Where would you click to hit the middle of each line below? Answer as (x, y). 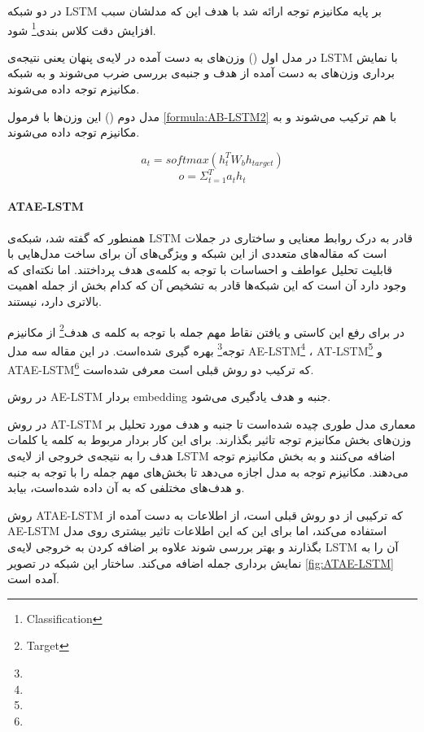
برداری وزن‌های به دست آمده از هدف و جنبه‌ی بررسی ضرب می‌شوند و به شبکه (201, 73)
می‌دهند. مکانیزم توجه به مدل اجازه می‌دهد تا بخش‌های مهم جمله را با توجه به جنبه (208, 471)
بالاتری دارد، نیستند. (55, 301)
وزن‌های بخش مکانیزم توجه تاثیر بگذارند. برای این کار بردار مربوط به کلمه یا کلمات (210, 440)
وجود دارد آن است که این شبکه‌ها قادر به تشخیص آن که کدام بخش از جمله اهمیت (207, 285)
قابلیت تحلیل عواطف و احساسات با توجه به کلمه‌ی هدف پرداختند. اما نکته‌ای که (200, 269)
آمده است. (34, 579)
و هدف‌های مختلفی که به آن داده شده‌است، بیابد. (126, 488)
